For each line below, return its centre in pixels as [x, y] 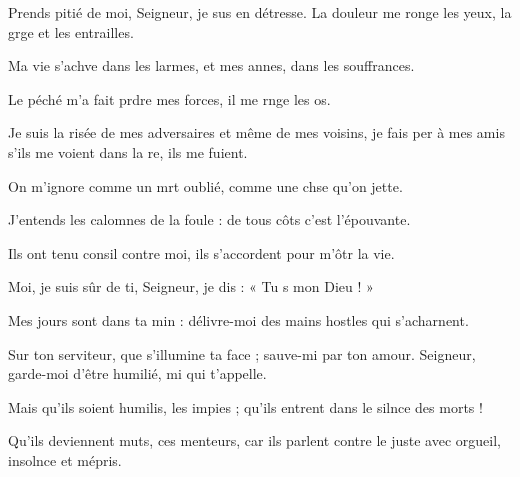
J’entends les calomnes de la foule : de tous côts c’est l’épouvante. [209, 219]
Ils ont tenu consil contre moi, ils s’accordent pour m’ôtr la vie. [201, 252]
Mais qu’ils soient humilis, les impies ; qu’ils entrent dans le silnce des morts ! [245, 406]
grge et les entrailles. [71, 31]
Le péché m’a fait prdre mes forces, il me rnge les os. [169, 98]
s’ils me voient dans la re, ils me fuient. [128, 151]
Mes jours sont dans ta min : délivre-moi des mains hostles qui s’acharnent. [238, 319]
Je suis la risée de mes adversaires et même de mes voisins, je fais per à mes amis [256, 132]
